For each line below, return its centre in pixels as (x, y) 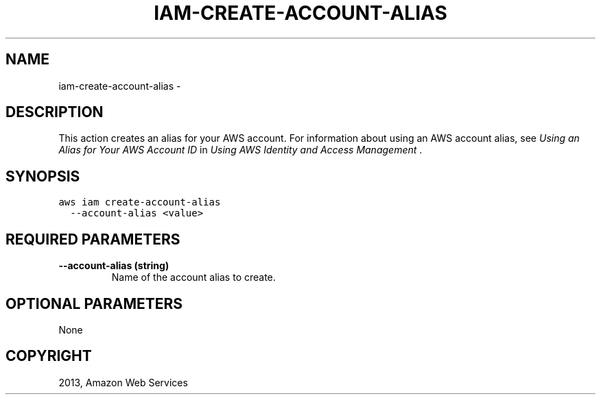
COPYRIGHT (49, 356)
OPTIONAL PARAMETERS (94, 303)
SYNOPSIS (43, 176)
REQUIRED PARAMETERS (93, 239)
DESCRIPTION (55, 112)
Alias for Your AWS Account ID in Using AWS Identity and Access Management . (240, 150)
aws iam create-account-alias (140, 202)
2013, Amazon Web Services (123, 382)
